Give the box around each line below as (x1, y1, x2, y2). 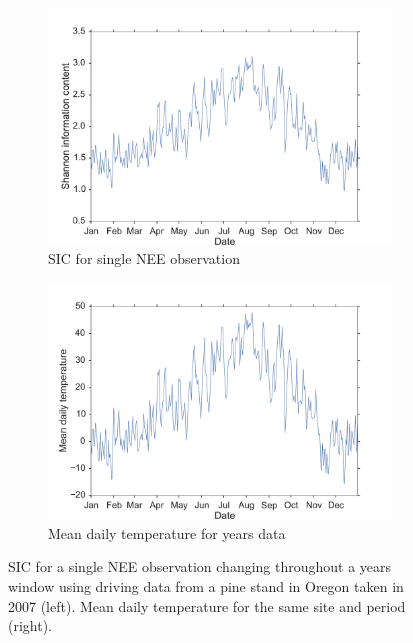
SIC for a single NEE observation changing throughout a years (8, 556, 392, 577)
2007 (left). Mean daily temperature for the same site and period (8, 595, 406, 616)
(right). (8, 615, 53, 636)
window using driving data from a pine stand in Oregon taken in (8, 575, 404, 596)
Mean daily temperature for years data (48, 522, 286, 543)
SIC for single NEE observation (48, 248, 240, 269)
